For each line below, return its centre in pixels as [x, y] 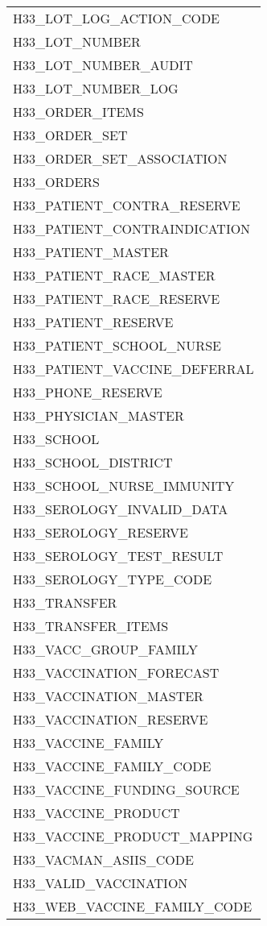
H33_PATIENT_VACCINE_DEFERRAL [133, 369]
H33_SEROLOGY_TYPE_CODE [113, 579]
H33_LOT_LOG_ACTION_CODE [117, 18]
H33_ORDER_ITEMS [78, 112]
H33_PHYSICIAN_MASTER [99, 415]
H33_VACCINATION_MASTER [108, 696]
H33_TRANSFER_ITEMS [91, 626]
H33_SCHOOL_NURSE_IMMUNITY [124, 486]
